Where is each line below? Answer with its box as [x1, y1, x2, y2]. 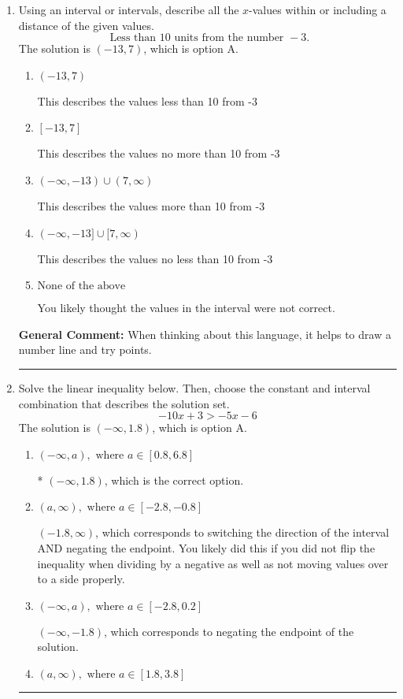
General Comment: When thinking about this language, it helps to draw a [18, 325, 391, 342]
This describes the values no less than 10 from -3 [37, 250, 273, 266]
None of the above [37, 281, 126, 292]
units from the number [174, 32, 284, 44]
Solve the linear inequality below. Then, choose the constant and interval [18, 379, 371, 396]
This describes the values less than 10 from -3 [37, 92, 257, 109]
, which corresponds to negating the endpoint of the [104, 623, 354, 639]
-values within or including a [249, 2, 386, 17]
